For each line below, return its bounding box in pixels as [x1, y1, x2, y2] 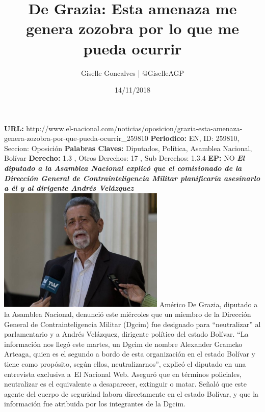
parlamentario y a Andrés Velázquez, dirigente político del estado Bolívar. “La [4, 329, 249, 339]
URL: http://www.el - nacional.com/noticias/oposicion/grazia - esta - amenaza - [4, 123, 243, 133]
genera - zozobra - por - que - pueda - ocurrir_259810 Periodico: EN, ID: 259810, [4, 133, 240, 143]
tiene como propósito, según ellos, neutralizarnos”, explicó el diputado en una [4, 358, 246, 369]
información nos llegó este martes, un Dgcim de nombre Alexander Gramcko [4, 338, 243, 349]
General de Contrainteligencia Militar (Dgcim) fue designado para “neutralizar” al [4, 318, 261, 329]
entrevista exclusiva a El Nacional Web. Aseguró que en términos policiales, [4, 368, 242, 379]
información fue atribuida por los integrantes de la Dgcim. [4, 398, 185, 409]
